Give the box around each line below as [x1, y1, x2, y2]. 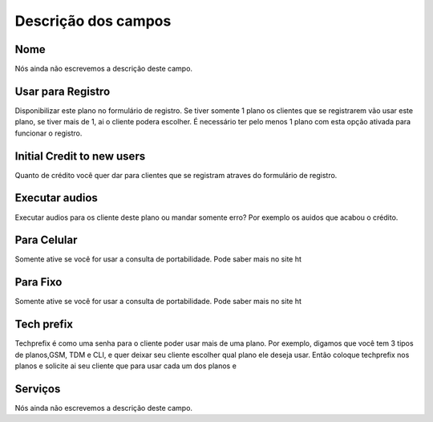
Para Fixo [14, 275, 63, 289]
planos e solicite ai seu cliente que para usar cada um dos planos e [14, 361, 237, 371]
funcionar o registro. [14, 128, 83, 138]
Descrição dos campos [14, 12, 172, 30]
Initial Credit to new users [14, 149, 146, 163]
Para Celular [14, 233, 78, 247]
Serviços [14, 382, 61, 396]
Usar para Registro [14, 84, 111, 98]
